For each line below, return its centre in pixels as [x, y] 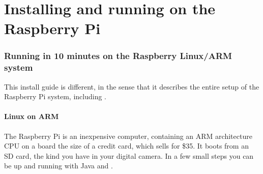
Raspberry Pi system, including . [55, 96]
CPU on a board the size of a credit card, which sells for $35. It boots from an [126, 146]
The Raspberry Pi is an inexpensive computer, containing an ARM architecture [128, 136]
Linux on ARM [32, 116]
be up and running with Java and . [59, 166]
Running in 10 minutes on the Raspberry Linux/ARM [118, 56]
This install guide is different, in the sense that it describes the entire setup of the [132, 86]
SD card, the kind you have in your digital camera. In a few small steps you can [129, 155]
